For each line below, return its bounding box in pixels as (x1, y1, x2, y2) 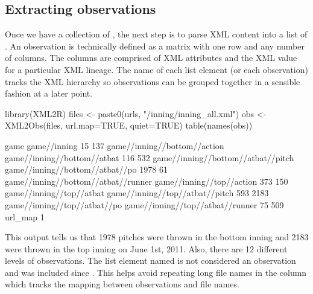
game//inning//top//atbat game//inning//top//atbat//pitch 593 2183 (5, 187, 269, 199)
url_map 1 (5, 210, 45, 223)
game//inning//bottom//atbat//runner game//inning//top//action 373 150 (5, 174, 288, 187)
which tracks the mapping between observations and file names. (5, 278, 239, 290)
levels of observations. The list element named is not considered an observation (5, 254, 296, 267)
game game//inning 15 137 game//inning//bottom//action (5, 139, 224, 152)
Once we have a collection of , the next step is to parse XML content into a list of (5, 28, 308, 40)
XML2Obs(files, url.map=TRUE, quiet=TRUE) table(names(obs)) (5, 119, 253, 132)
